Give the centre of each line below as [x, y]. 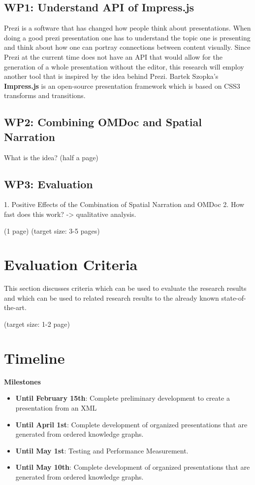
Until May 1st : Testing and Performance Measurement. [102, 450]
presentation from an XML [56, 407]
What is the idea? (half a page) [51, 157]
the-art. [15, 307]
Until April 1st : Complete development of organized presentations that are [131, 424]
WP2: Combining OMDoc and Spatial [103, 122]
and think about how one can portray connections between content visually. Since [127, 47]
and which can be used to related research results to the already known [112, 297]
